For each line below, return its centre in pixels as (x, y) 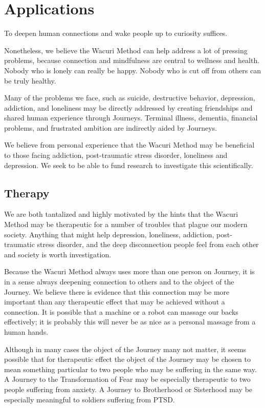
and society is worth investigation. (58, 254)
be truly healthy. (30, 80)
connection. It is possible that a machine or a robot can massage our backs (121, 311)
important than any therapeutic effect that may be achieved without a (115, 302)
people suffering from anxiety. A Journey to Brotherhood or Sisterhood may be (128, 389)
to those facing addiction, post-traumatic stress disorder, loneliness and (116, 155)
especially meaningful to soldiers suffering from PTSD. (90, 399)
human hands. (26, 331)
